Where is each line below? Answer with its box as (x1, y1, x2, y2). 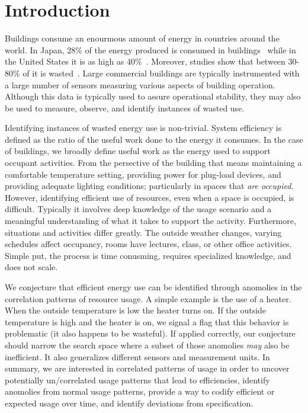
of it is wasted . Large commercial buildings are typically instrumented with (23, 66, 300, 79)
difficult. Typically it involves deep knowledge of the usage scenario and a (5, 203, 272, 215)
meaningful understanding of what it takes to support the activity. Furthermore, (5, 214, 296, 227)
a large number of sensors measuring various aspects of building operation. (5, 78, 275, 91)
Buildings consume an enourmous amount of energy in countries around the (5, 32, 280, 44)
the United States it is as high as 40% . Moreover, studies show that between (5, 55, 285, 68)
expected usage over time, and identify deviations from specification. (5, 396, 254, 409)
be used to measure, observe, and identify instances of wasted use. (5, 101, 245, 114)
